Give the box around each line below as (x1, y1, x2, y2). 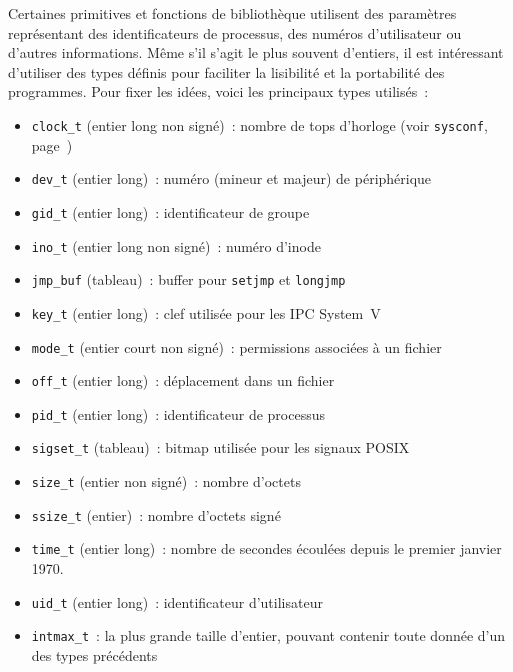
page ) (31, 134, 73, 155)
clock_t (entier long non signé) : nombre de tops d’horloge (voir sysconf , (31, 114, 488, 135)
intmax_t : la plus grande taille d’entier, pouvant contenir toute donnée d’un (31, 625, 506, 646)
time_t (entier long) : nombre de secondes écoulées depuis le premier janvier (31, 538, 502, 559)
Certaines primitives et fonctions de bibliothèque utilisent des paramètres (8, 3, 457, 23)
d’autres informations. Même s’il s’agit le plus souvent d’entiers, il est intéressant (8, 42, 504, 63)
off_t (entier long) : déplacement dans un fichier (31, 370, 335, 391)
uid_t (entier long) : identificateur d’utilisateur (31, 591, 323, 612)
